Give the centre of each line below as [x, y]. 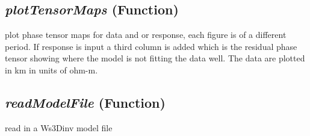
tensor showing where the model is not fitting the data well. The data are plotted [155, 58]
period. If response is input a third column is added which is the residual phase [151, 46]
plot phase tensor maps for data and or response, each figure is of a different [146, 35]
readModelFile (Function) [85, 102]
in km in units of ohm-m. [51, 70]
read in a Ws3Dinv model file [59, 127]
